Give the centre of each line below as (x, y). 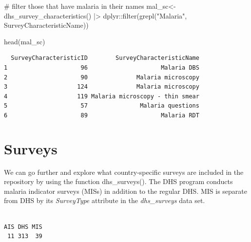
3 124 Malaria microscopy (102, 87)
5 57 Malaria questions (102, 106)
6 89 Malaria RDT (102, 115)
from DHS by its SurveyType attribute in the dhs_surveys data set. (105, 200)
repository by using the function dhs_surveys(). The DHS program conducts (118, 181)
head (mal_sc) (25, 41)
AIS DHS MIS (23, 227)
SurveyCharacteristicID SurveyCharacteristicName (105, 58)
